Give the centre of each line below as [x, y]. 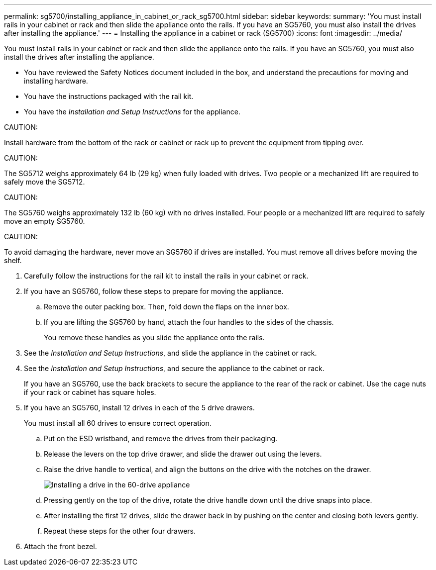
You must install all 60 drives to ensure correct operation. [118, 423]
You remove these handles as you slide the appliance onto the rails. [154, 337]
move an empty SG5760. [45, 221]
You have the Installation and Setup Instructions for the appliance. [132, 112]
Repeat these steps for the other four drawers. [120, 531]
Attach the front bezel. [60, 546]
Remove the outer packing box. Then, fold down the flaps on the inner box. [166, 307]
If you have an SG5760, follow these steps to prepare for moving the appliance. [154, 291]
